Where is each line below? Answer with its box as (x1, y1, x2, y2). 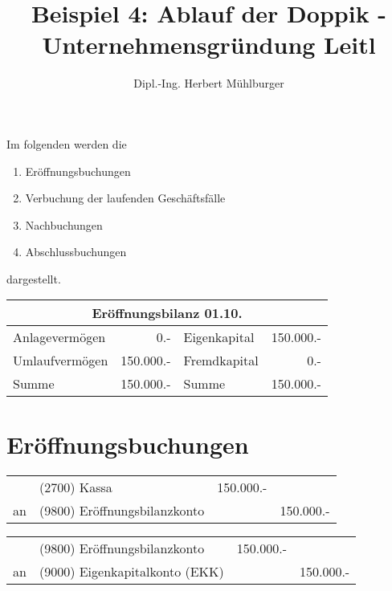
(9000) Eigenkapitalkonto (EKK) (39, 561, 224, 581)
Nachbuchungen (25, 216, 103, 233)
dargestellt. (6, 270, 61, 287)
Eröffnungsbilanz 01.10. (92, 304, 243, 323)
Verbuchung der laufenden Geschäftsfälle (25, 190, 226, 206)
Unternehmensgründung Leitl (42, 28, 376, 61)
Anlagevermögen (13, 328, 106, 347)
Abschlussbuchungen (25, 243, 127, 260)
